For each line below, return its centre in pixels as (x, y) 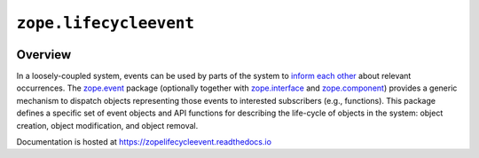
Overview (44, 55)
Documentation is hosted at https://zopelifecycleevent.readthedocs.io (144, 142)
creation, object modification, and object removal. (107, 125)
